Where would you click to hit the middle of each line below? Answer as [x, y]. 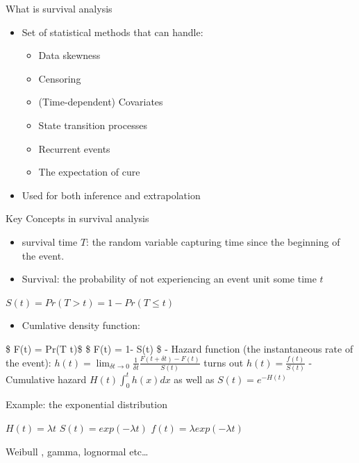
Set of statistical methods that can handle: [112, 32]
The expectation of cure [89, 172]
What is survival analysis [59, 8]
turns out [224, 362]
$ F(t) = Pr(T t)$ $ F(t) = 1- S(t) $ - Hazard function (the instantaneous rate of [179, 348]
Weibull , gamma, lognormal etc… [77, 451]
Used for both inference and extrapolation [111, 195]
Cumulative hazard [46, 379]
